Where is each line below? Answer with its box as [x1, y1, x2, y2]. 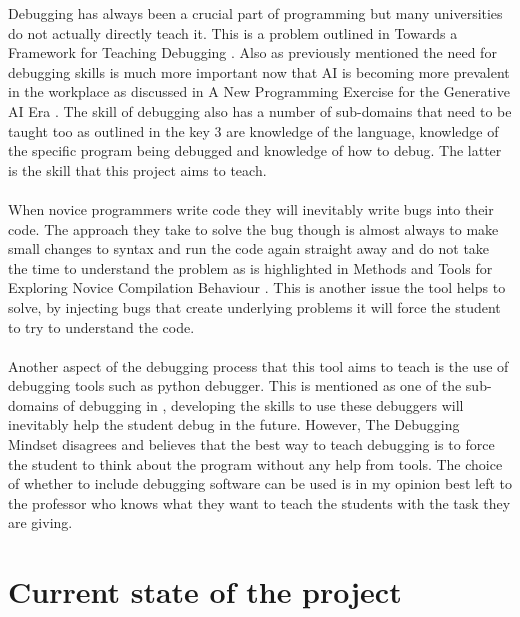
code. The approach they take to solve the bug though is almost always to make [8, 218, 499, 239]
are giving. [8, 512, 73, 533]
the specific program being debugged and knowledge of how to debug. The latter [8, 140, 502, 161]
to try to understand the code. [8, 316, 195, 337]
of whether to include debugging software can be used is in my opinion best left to [8, 473, 512, 494]
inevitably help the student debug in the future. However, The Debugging [8, 414, 460, 435]
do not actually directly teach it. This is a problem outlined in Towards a [8, 22, 458, 43]
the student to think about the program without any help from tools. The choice [8, 453, 503, 474]
